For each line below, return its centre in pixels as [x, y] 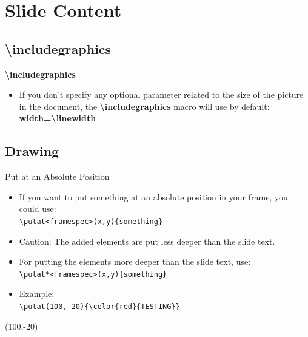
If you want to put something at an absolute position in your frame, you [153, 196]
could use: [38, 209]
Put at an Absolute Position [57, 176]
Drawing [32, 151]
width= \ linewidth [58, 118]
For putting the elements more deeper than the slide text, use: [135, 261]
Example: [37, 294]
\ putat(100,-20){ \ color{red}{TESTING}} [99, 307]
